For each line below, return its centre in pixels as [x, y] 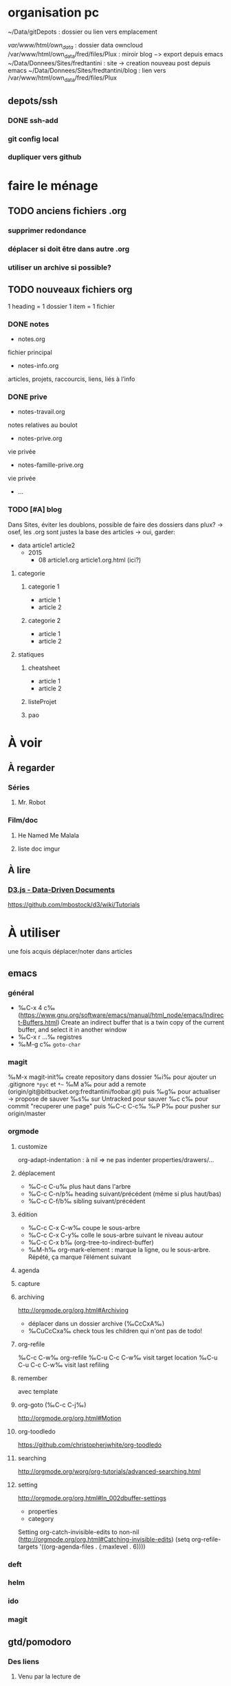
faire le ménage [53, 185]
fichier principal [30, 352]
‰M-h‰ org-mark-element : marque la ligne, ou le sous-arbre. [119, 1249]
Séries [19, 787]
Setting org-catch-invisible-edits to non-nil [78, 1532]
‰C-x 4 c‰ [36, 1008]
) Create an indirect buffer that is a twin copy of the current [141, 1022]
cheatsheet [44, 668]
